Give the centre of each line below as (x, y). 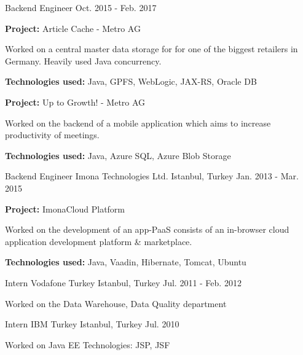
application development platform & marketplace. (99, 241)
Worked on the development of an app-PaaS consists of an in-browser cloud (147, 229)
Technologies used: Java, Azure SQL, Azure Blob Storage (118, 155)
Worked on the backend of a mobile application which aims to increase (138, 123)
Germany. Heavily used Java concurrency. (83, 60)
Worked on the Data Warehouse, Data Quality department (116, 303)
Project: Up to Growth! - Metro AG (75, 102)
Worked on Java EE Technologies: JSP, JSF (88, 344)
